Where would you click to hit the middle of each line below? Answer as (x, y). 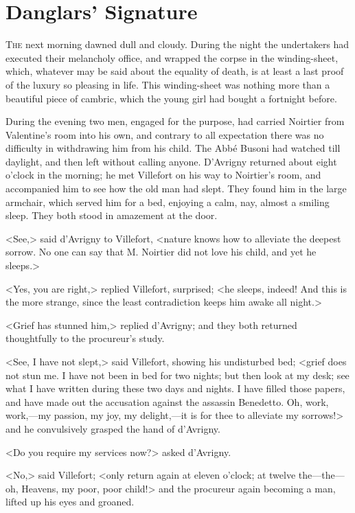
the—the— (321, 475)
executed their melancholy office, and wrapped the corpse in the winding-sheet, (172, 57)
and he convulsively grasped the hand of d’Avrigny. (113, 428)
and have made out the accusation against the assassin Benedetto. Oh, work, (167, 401)
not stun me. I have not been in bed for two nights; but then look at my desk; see (177, 375)
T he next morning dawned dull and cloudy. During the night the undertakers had (177, 44)
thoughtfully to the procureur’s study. (85, 338)
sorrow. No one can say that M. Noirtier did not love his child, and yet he (161, 252)
